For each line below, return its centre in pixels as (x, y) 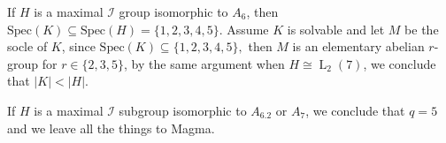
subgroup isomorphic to (183, 110)
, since (78, 46)
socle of (27, 46)
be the (422, 29)
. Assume (244, 29)
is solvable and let (336, 29)
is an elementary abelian (358, 46)
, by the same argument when (204, 63)
